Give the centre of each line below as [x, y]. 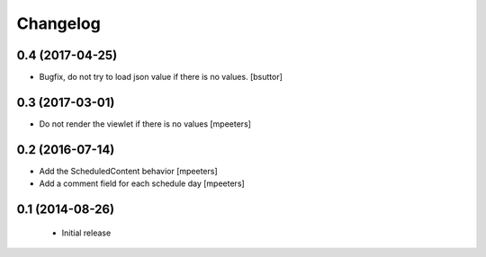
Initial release [86, 233]
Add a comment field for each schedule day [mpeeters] [142, 183]
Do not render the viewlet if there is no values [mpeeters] [145, 124]
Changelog [58, 23]
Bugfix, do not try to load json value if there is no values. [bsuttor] [161, 77]
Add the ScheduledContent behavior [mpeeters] [128, 171]
